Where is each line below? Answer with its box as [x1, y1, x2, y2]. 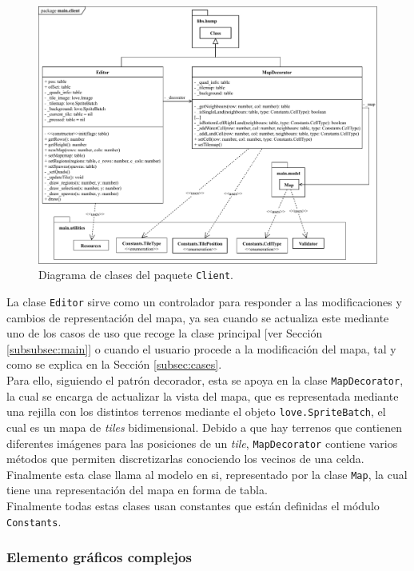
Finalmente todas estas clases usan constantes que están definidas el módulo [6, 497, 380, 513]
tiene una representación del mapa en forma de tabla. [6, 481, 268, 498]
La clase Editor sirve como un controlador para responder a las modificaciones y [6, 293, 402, 309]
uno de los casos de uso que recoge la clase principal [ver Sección [6, 325, 323, 341]
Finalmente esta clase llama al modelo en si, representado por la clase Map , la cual [6, 465, 408, 482]
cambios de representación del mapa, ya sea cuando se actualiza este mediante [6, 309, 389, 325]
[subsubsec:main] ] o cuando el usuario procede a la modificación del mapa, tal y [6, 340, 396, 357]
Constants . [6, 513, 62, 529]
